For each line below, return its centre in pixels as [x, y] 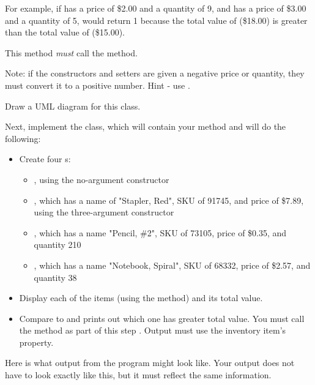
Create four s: [45, 159]
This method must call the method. [71, 52]
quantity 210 [57, 245]
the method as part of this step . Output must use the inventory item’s [153, 330]
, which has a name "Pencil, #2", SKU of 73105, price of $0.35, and [160, 232]
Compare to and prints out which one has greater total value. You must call [162, 318]
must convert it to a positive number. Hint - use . [98, 85]
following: [23, 138]
